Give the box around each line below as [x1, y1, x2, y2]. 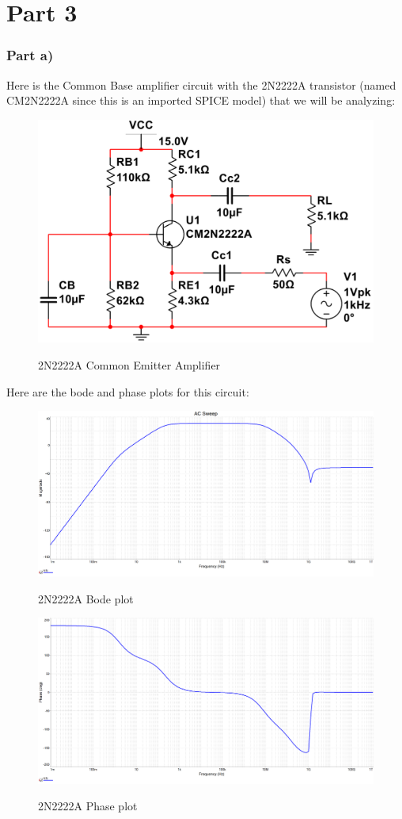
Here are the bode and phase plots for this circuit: [6, 383, 249, 400]
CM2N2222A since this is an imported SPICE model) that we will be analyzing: [6, 92, 396, 109]
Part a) [6, 45, 54, 65]
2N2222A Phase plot [38, 798, 138, 814]
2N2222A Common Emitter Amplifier [38, 356, 221, 373]
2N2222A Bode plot [38, 590, 134, 607]
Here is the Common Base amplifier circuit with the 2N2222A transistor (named [6, 76, 396, 93]
